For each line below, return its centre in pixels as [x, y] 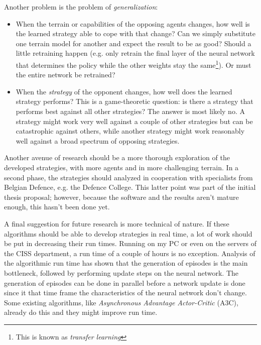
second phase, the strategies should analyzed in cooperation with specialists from [128, 177]
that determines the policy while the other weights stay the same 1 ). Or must [134, 64]
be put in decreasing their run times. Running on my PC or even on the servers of [130, 243]
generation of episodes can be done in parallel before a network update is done [125, 282]
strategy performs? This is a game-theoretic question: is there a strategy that [135, 101]
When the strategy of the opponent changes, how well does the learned [124, 91]
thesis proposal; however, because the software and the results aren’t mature [121, 197]
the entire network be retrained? [66, 75]
